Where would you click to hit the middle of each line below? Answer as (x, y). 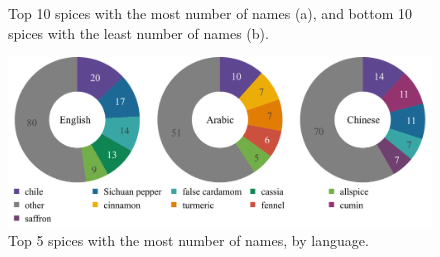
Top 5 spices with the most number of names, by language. (188, 240)
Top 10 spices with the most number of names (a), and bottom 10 (210, 13)
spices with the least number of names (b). (138, 32)
